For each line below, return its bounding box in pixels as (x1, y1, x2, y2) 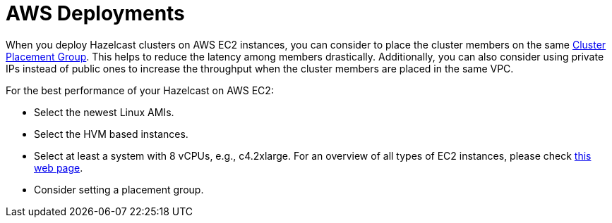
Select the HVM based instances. (34, 127, 188, 140)
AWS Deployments (6, 1, 185, 25)
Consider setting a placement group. (34, 183, 204, 196)
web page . (34, 161, 83, 174)
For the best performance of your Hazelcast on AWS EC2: (6, 84, 274, 96)
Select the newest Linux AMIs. (34, 106, 174, 118)
